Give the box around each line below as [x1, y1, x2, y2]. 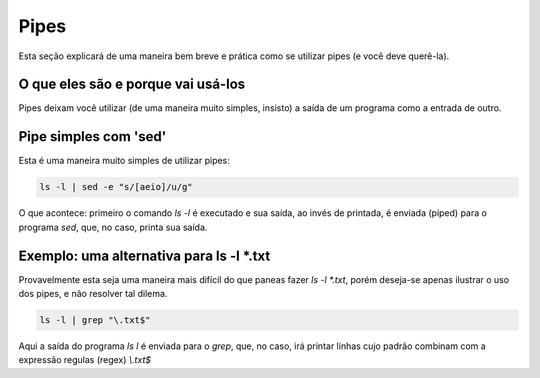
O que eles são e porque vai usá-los [18, 76, 246, 93]
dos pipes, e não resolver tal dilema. [18, 288, 168, 300]
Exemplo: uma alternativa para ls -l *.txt [18, 247, 271, 264]
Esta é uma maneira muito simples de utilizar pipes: [18, 155, 230, 167]
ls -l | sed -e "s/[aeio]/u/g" [39, 181, 194, 193]
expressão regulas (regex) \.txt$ [18, 354, 152, 366]
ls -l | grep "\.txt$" [39, 315, 151, 325]
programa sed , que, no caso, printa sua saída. [18, 221, 208, 233]
